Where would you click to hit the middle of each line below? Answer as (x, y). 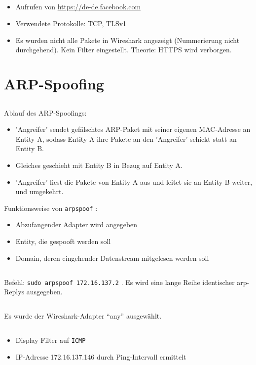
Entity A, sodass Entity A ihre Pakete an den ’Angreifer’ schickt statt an (126, 139)
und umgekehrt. (39, 191)
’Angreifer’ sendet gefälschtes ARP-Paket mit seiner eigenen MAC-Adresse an (133, 129)
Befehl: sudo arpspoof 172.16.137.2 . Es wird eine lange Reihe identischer (119, 282)
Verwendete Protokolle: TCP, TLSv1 (71, 23)
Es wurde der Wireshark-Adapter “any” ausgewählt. (83, 316)
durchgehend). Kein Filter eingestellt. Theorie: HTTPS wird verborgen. (124, 50)
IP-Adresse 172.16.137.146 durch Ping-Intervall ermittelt (101, 356)
